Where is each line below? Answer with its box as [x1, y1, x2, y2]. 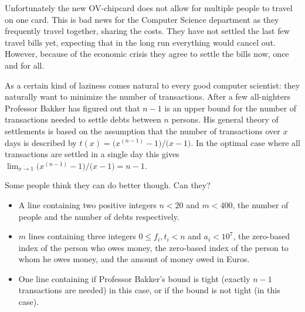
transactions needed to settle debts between [5, 113, 161, 126]
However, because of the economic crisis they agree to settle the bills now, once [5, 48, 289, 60]
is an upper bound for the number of [164, 101, 297, 114]
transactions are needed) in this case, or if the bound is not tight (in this [18, 284, 280, 296]
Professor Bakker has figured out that [5, 101, 140, 114]
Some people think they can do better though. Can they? [5, 179, 211, 191]
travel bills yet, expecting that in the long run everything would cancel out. [5, 36, 276, 48]
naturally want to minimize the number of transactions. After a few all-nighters [5, 90, 290, 103]
